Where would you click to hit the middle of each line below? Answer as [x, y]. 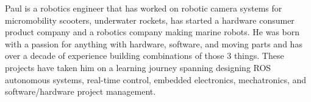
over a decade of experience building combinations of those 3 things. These [145, 56]
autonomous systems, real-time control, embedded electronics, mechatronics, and [156, 79]
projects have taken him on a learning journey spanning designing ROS [138, 67]
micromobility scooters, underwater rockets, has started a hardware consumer [150, 20]
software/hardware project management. [80, 91]
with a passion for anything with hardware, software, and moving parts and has [154, 43]
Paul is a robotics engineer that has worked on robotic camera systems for [144, 8]
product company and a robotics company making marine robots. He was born [152, 32]
